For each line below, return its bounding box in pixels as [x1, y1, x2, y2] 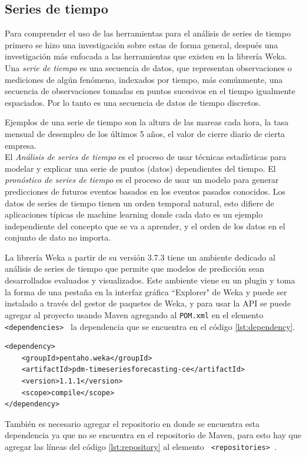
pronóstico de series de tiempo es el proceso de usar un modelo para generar [5, 174, 279, 186]
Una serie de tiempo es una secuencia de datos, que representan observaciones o [5, 61, 292, 74]
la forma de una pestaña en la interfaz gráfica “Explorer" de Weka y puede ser [5, 285, 287, 298]
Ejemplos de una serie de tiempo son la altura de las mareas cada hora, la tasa [5, 116, 289, 128]
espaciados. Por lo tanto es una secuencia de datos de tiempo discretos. [5, 96, 261, 108]
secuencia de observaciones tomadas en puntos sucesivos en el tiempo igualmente [5, 85, 295, 97]
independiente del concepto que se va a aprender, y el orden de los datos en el [5, 219, 285, 232]
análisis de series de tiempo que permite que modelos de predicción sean [5, 262, 265, 275]
